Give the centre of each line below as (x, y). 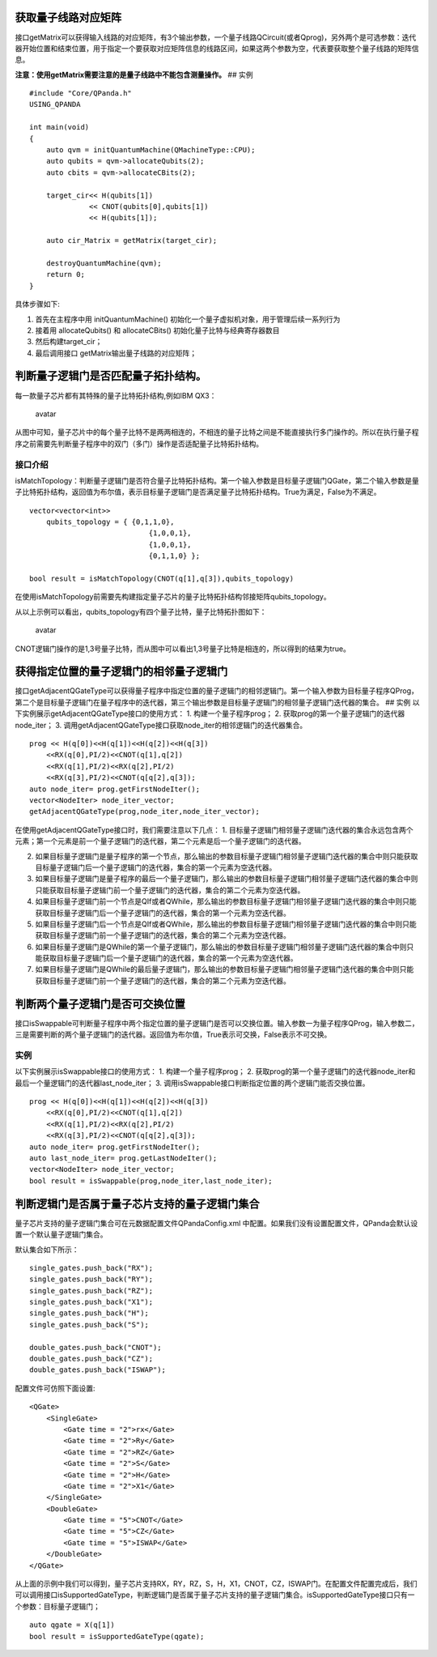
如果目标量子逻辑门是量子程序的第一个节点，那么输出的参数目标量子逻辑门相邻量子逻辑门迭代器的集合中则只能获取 (227, 856)
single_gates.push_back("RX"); (91, 1268)
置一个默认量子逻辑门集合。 (61, 1234)
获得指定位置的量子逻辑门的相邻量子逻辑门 (121, 672)
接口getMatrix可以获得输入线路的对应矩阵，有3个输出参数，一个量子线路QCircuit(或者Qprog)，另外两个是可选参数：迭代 (216, 37)
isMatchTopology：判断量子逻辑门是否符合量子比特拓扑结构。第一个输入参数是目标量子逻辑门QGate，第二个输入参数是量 (217, 480)
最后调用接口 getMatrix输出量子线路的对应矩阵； (116, 353)
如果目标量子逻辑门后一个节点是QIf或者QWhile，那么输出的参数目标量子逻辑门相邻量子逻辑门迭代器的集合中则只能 (226, 924)
